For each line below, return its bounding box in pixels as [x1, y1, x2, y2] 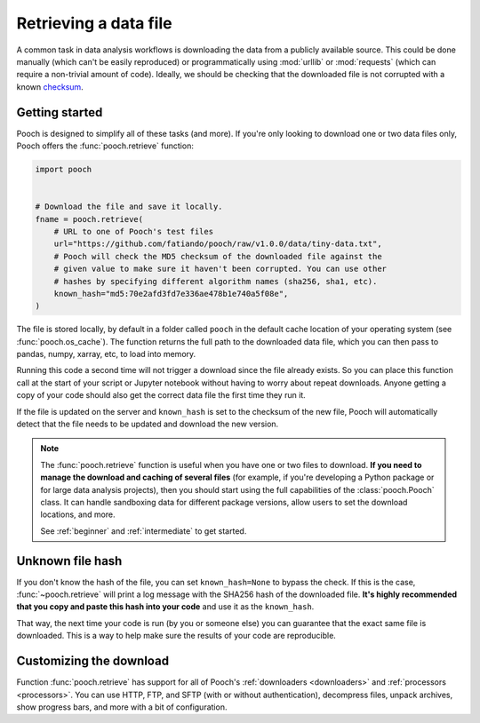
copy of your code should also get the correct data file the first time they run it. [16, 390, 306, 401]
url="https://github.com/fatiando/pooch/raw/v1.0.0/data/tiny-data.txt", [53, 239, 382, 249]
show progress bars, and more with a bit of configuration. [16, 702, 228, 712]
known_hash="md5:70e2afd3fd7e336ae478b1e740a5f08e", [53, 289, 289, 298]
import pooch [35, 164, 92, 174]
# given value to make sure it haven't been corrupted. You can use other [53, 264, 387, 274]
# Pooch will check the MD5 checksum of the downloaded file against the [53, 251, 382, 261]
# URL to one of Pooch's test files [53, 226, 213, 236]
